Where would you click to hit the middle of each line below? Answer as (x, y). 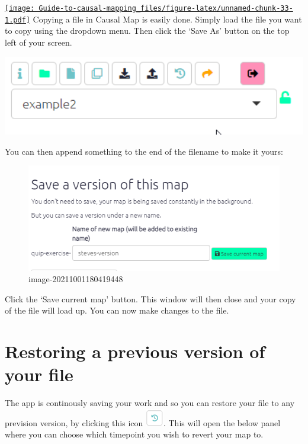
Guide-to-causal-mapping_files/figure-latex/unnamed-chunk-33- (166, 8)
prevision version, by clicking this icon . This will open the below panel (143, 422)
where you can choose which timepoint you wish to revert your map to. (134, 434)
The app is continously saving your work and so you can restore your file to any (150, 403)
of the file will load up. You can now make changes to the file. (117, 310)
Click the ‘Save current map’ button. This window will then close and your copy (150, 298)
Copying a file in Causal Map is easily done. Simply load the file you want (167, 19)
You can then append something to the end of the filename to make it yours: (144, 151)
